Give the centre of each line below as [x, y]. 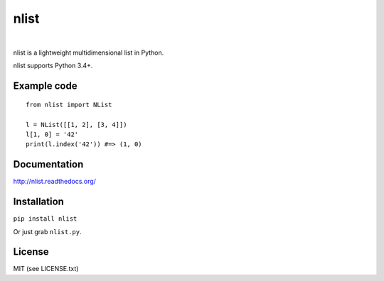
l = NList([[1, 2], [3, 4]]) [76, 125]
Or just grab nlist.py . [47, 231]
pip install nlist [45, 219]
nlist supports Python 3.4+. [53, 66]
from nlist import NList [69, 104]
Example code [45, 86]
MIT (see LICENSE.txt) [46, 269]
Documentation [48, 164]
